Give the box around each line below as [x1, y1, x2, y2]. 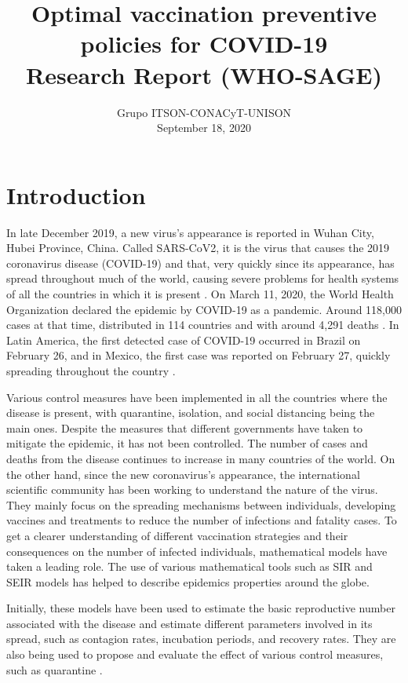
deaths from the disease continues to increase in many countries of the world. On [6, 450, 395, 466]
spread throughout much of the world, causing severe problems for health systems [6, 270, 399, 287]
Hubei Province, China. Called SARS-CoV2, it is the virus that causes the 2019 [6, 239, 390, 256]
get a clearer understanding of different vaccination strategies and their [6, 527, 348, 543]
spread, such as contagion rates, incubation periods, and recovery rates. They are [6, 630, 396, 647]
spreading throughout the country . [6, 362, 176, 378]
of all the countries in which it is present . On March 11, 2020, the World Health [6, 286, 394, 301]
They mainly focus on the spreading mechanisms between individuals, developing [6, 496, 396, 513]
